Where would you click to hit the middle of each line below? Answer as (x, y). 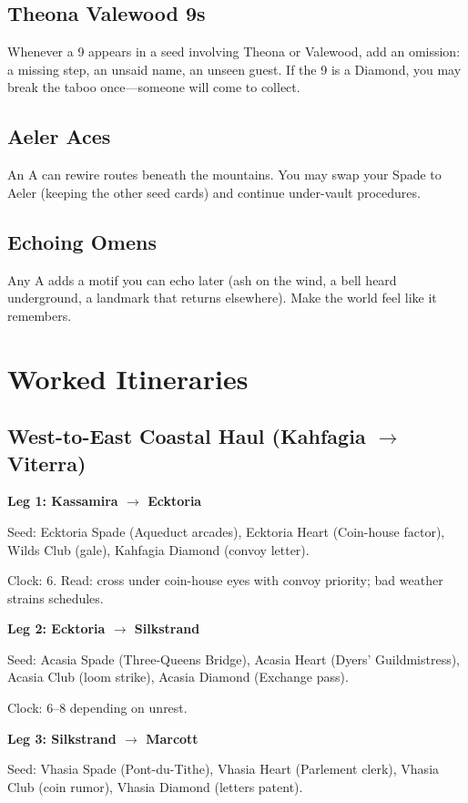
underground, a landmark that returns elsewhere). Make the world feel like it (222, 298)
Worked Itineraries (128, 378)
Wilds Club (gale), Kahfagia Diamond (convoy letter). (158, 549)
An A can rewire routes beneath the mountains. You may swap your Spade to (224, 175)
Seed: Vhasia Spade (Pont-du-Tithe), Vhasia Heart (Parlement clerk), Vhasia (224, 769)
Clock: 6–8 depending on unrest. (97, 708)
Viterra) (47, 463)
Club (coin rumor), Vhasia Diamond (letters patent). (155, 786)
